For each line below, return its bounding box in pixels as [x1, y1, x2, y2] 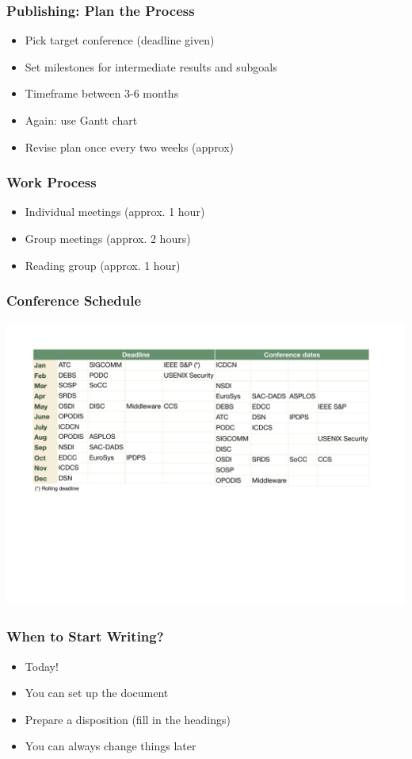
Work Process [6, 172, 97, 192]
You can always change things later [25, 738, 196, 754]
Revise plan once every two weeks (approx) [25, 138, 235, 155]
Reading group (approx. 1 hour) [25, 256, 181, 273]
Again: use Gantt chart [25, 112, 138, 128]
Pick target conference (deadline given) [25, 32, 215, 48]
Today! [25, 657, 59, 674]
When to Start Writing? [6, 626, 164, 646]
